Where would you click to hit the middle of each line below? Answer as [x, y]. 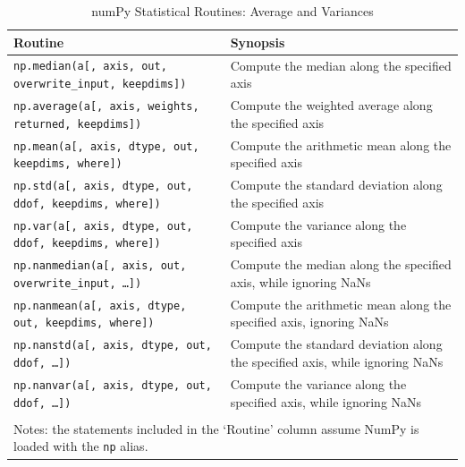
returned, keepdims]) [78, 124]
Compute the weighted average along [331, 105]
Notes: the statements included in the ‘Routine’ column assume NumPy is [216, 428]
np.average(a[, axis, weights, [106, 106]
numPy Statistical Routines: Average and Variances [232, 11]
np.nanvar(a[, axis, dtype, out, [113, 385]
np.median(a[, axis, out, [90, 67]
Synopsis [258, 42]
